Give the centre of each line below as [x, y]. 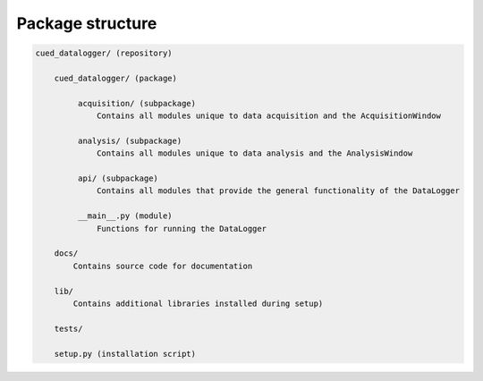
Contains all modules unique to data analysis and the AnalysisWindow [255, 153]
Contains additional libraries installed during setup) [198, 303]
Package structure [87, 23]
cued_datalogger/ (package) [116, 78]
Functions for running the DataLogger [182, 229]
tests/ [68, 328]
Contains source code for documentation [163, 266]
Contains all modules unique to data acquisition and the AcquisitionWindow [269, 116]
